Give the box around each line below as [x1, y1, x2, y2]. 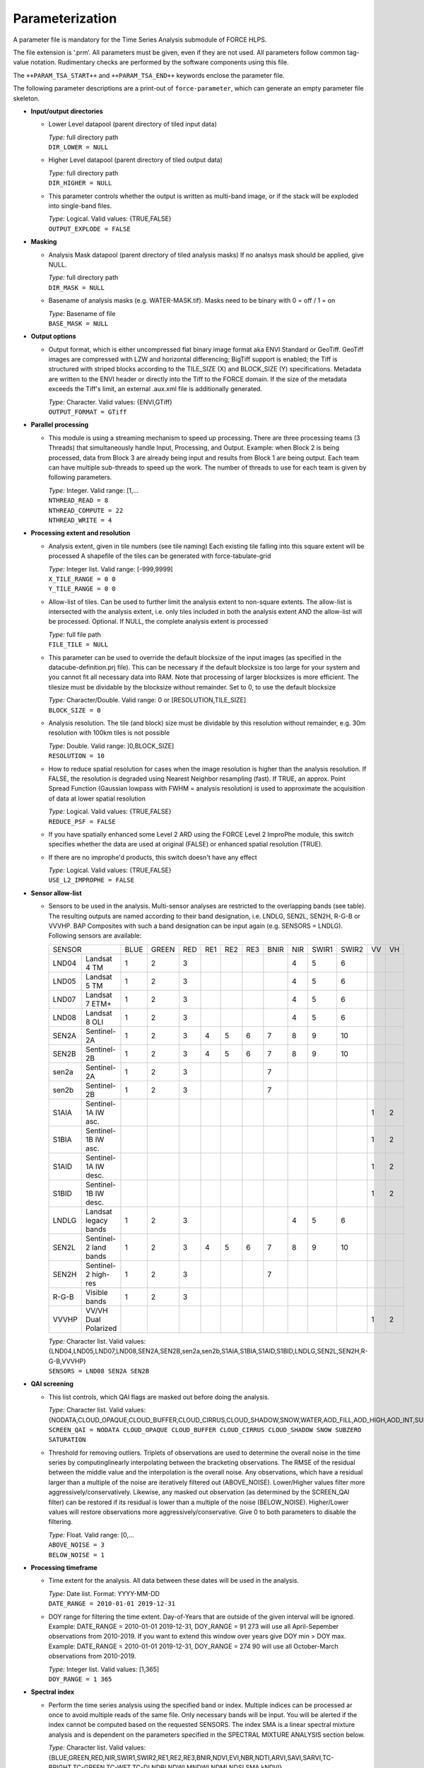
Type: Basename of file [48, 309, 116, 318]
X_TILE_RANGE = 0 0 [48, 575, 116, 583]
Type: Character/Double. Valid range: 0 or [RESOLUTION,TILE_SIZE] [48, 696, 247, 704]
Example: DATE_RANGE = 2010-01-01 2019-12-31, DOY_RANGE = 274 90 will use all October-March [48, 1641, 338, 1651]
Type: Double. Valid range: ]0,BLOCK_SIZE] [48, 741, 175, 750]
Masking [30, 238, 57, 246]
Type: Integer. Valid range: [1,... [48, 486, 139, 494]
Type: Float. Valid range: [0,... [48, 1530, 134, 1539]
